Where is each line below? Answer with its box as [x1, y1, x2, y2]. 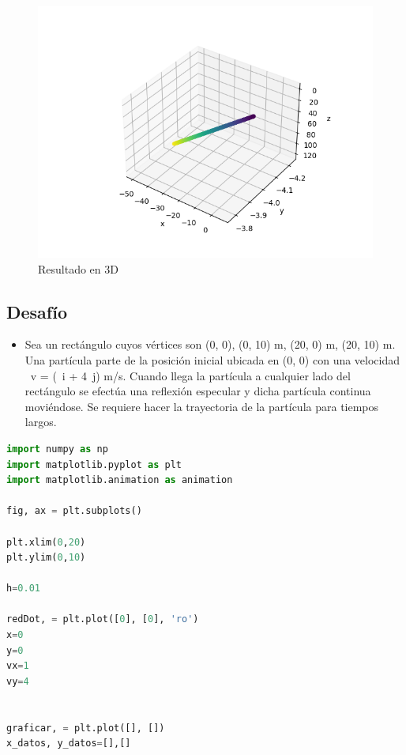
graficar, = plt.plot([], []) [6, 722, 165, 734]
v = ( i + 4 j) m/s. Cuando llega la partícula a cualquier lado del [30, 367, 351, 383]
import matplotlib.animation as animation [6, 474, 233, 486]
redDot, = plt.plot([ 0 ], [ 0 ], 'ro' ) [6, 613, 199, 625]
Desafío [6, 299, 68, 323]
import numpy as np [6, 443, 108, 455]
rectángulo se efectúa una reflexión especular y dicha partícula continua [24, 383, 371, 399]
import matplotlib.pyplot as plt [6, 459, 182, 470]
